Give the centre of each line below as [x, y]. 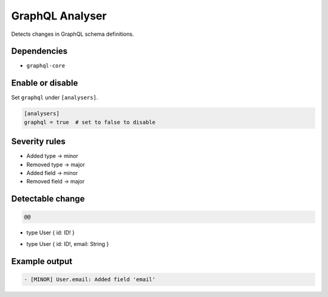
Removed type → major [56, 165]
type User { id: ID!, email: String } [68, 244]
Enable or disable [45, 83]
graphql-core [46, 66]
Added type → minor [52, 156]
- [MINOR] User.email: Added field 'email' [90, 279]
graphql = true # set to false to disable [90, 122]
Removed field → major [56, 182]
